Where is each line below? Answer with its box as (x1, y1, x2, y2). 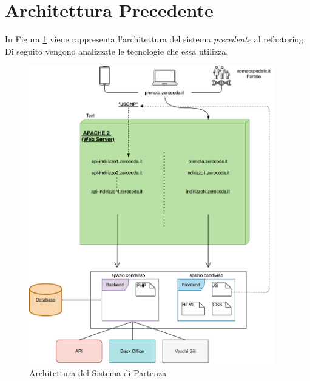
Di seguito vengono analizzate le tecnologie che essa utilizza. (5, 44, 229, 57)
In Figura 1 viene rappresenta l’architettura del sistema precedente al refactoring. (5, 33, 306, 46)
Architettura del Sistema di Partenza (29, 366, 167, 379)
